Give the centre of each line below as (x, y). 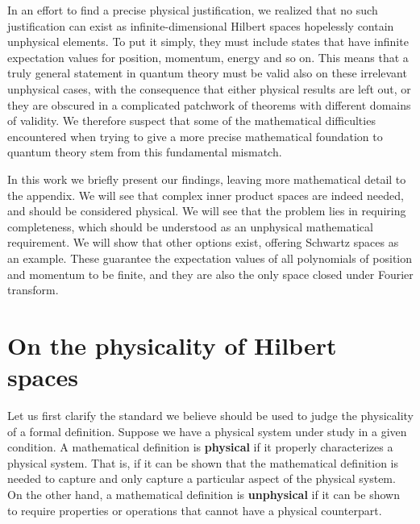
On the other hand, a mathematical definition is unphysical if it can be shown (204, 494)
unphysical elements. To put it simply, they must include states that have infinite (208, 42)
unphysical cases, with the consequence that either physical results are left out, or (209, 88)
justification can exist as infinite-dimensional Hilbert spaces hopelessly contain (201, 25)
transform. (33, 290)
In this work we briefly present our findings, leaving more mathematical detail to (207, 179)
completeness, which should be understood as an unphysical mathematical (190, 226)
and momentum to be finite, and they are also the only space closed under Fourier (210, 274)
